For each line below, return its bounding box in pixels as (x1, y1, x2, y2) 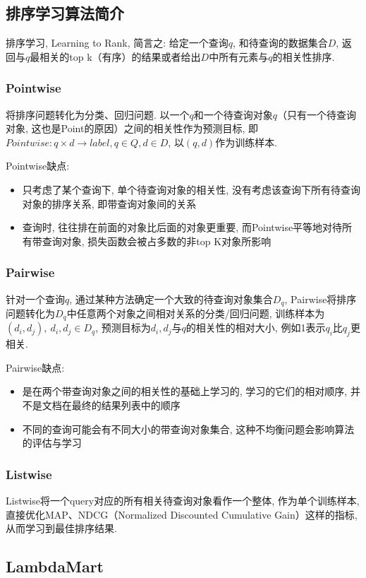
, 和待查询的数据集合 (233, 35, 328, 50)
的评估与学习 (22, 435, 82, 450)
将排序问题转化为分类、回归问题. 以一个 (6, 107, 190, 122)
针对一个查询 (6, 291, 65, 306)
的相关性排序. (272, 49, 335, 64)
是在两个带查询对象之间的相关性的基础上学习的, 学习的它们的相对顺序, (22, 384, 348, 399)
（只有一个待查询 (277, 107, 357, 122)
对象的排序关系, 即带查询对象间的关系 (22, 196, 197, 211)
